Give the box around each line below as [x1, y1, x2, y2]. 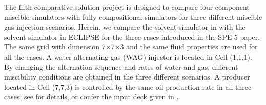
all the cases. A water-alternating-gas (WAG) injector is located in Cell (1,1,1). [4, 51, 252, 62]
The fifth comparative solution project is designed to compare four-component [4, 2, 250, 12]
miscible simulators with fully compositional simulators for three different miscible [4, 11, 262, 22]
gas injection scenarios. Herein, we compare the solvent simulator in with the [4, 21, 245, 32]
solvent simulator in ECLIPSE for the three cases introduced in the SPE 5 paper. [4, 31, 260, 42]
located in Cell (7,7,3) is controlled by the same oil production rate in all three [4, 81, 252, 92]
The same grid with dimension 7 [4, 41, 106, 52]
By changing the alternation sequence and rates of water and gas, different [4, 61, 238, 72]
